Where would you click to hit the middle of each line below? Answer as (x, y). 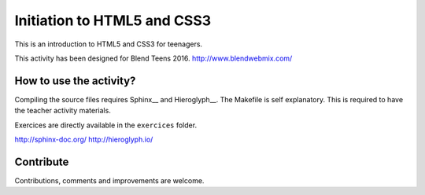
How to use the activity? (75, 81)
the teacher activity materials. (63, 111)
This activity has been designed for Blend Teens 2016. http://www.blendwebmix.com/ (153, 58)
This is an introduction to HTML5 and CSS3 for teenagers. (109, 44)
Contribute (42, 162)
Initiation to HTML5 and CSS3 (113, 20)
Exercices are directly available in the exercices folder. (105, 125)
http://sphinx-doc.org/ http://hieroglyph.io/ (84, 140)
